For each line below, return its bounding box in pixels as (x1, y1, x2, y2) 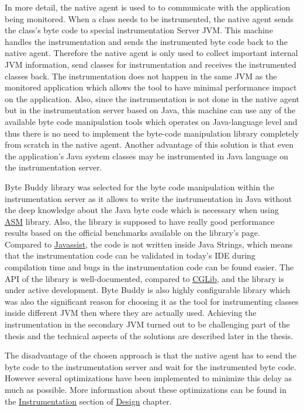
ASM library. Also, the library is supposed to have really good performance (5, 215, 275, 227)
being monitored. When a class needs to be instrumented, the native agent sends (5, 12, 294, 25)
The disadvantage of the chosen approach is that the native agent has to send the (5, 349, 296, 361)
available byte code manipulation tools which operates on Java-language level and (5, 115, 298, 127)
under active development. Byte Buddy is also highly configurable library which (5, 284, 291, 296)
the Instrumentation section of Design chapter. (5, 395, 172, 407)
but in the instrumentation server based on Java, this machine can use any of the (5, 104, 296, 116)
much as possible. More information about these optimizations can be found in (5, 384, 286, 395)
